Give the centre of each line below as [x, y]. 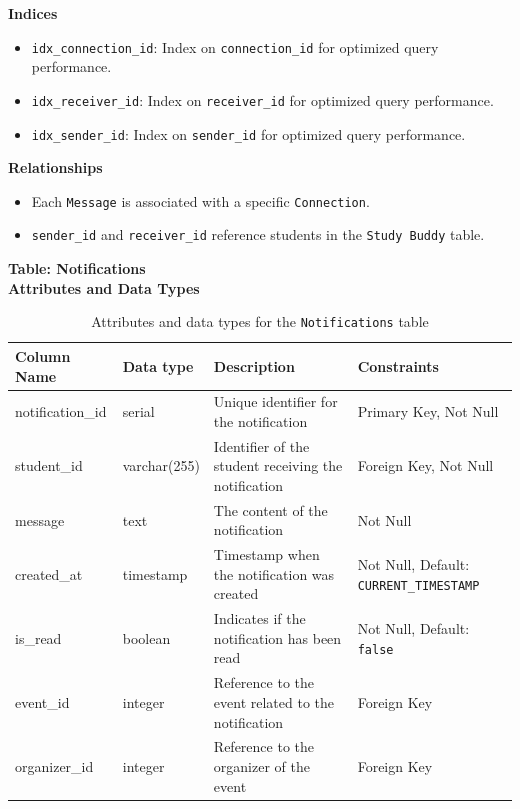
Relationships [55, 167]
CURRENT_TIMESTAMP [418, 585]
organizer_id [54, 765]
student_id [49, 465]
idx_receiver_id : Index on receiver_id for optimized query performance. [262, 99]
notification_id [61, 411]
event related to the [274, 701]
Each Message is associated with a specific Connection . [200, 200]
